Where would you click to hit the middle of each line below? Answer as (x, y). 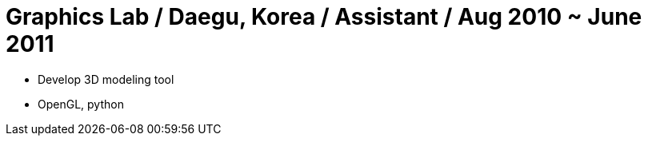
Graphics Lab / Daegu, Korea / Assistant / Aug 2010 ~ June (324, 17)
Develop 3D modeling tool (106, 79)
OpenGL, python (81, 104)
